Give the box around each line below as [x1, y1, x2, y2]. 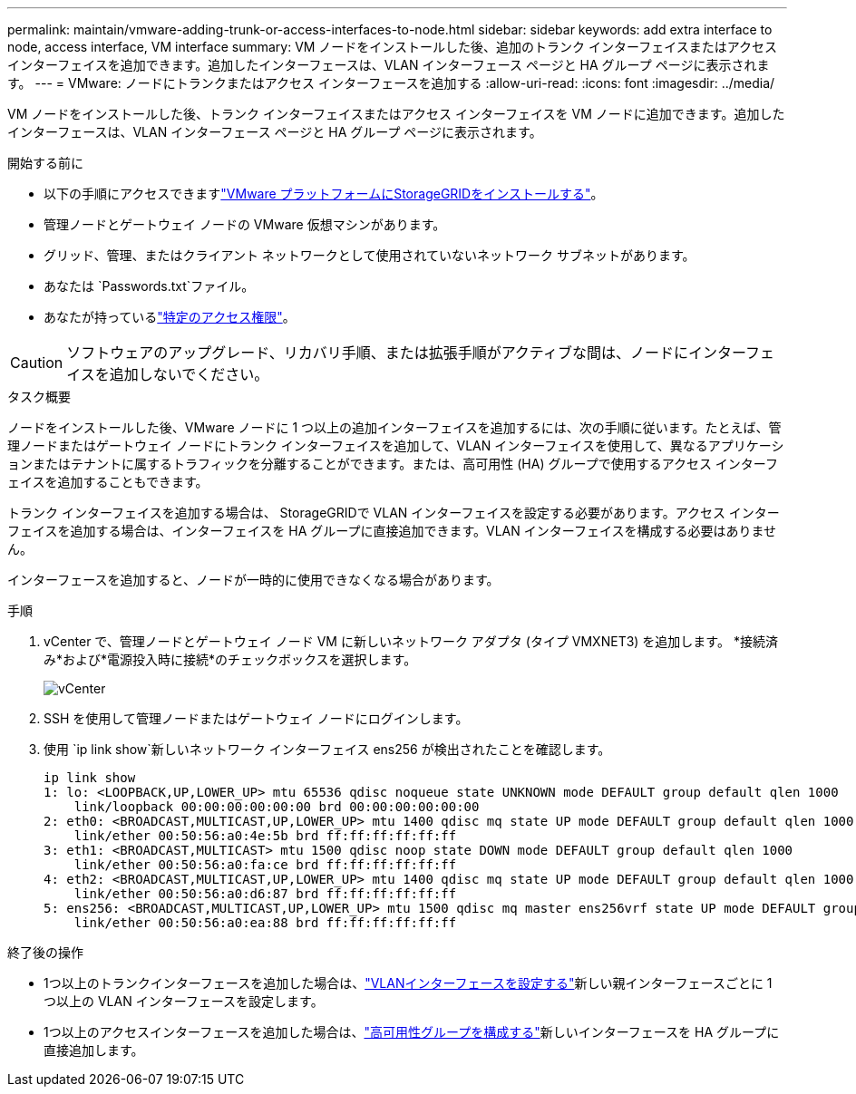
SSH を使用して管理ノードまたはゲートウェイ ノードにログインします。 [44, 711, 469, 726]
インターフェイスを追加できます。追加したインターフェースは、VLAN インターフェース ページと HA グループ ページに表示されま [7, 57, 770, 73]
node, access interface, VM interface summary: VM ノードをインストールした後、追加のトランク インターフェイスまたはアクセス [7, 39, 778, 54]
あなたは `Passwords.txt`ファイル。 [44, 278, 255, 294]
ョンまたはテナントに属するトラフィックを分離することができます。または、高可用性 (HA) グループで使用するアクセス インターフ [7, 456, 779, 471]
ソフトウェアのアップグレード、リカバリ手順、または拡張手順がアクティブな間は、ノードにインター [66, 344, 745, 362]
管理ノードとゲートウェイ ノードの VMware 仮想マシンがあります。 [44, 217, 446, 232]
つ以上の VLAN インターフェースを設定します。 [44, 993, 324, 1009]
